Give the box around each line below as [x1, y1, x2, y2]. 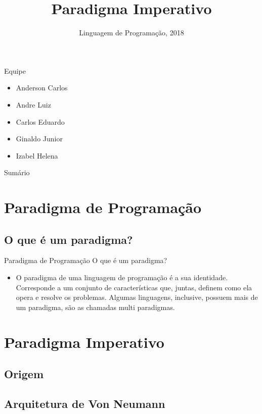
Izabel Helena [16, 150, 58, 161]
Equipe [4, 65, 26, 76]
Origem [4, 366, 44, 382]
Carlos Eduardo [16, 116, 65, 127]
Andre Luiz [16, 99, 51, 110]
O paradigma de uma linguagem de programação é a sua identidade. [16, 272, 228, 283]
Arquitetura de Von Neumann [4, 395, 165, 411]
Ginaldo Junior [16, 133, 63, 144]
